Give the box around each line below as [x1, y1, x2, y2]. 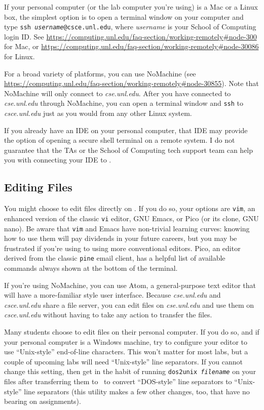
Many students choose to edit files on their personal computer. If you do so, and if [4, 326, 259, 337]
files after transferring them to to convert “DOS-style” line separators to [4, 376, 232, 387]
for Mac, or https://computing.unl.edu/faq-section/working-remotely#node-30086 [4, 41, 259, 52]
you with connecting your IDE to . [4, 154, 111, 165]
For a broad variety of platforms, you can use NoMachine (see [4, 68, 196, 78]
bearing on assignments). [4, 396, 81, 406]
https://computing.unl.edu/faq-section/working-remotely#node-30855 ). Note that [4, 78, 259, 89]
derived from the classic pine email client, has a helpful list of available [4, 253, 225, 263]
